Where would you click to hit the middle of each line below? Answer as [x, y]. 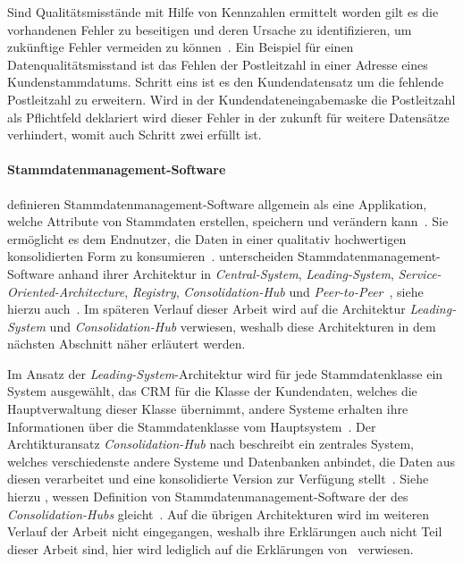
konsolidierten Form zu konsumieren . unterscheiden [151, 256]
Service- [420, 273]
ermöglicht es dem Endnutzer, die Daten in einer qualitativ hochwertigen [207, 238]
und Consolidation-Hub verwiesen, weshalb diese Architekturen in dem [243, 326]
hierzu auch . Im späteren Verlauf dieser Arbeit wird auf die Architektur [206, 309]
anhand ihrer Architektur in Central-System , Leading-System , [226, 273]
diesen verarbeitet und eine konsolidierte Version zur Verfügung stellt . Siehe [218, 479]
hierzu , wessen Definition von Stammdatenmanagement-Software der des [208, 497]
